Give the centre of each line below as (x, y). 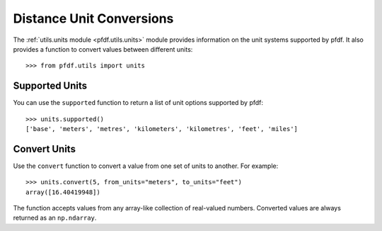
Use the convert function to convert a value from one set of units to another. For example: (146, 166)
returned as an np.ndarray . (55, 218)
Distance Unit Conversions (93, 18)
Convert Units (44, 149)
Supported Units (50, 86)
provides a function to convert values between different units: (103, 49)
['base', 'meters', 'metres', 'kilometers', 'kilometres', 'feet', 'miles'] (162, 129)
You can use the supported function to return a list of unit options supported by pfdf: (138, 103)
